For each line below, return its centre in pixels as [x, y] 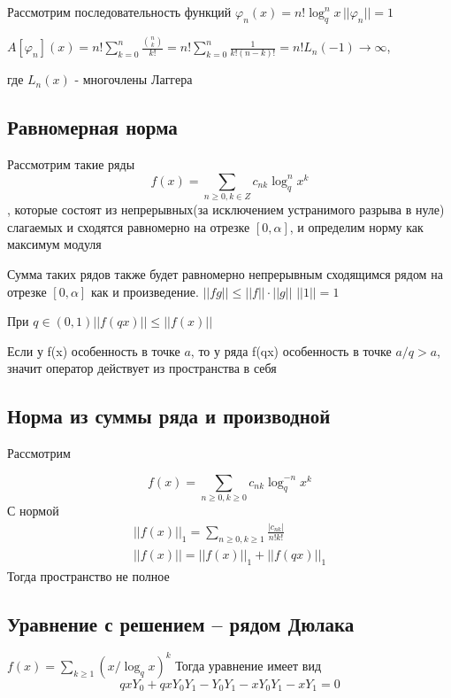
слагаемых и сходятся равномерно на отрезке [129, 226]
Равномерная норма [92, 127]
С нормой [33, 511]
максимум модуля [54, 244]
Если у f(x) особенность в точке [94, 350]
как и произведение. [145, 291]
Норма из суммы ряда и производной [169, 416]
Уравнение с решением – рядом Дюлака [181, 623]
